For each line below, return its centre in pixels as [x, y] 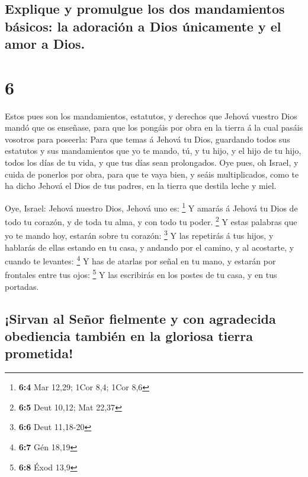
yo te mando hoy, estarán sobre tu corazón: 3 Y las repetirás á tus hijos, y [139, 234]
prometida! [39, 353]
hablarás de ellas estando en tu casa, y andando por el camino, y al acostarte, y [150, 247]
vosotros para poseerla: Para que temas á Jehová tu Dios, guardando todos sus [147, 139]
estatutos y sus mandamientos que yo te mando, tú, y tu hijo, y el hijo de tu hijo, [153, 151]
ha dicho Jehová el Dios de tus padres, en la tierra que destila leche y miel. [141, 186]
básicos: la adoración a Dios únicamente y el [143, 26]
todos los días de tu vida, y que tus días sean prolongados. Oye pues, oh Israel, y [152, 162]
